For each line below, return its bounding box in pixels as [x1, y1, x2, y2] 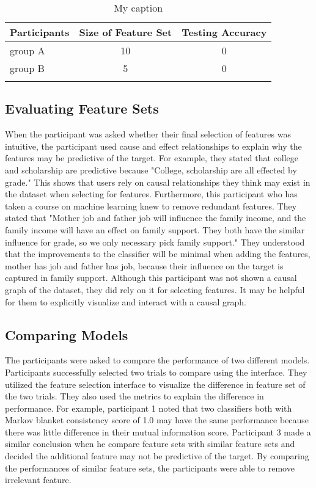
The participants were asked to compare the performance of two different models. [5, 354, 310, 366]
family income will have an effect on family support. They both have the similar [5, 223, 305, 236]
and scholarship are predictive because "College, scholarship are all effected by [5, 163, 297, 176]
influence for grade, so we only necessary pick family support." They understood [5, 235, 305, 248]
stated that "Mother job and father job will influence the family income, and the [5, 211, 306, 224]
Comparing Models [5, 325, 128, 344]
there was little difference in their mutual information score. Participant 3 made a [5, 425, 311, 438]
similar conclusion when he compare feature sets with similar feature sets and [5, 437, 295, 450]
